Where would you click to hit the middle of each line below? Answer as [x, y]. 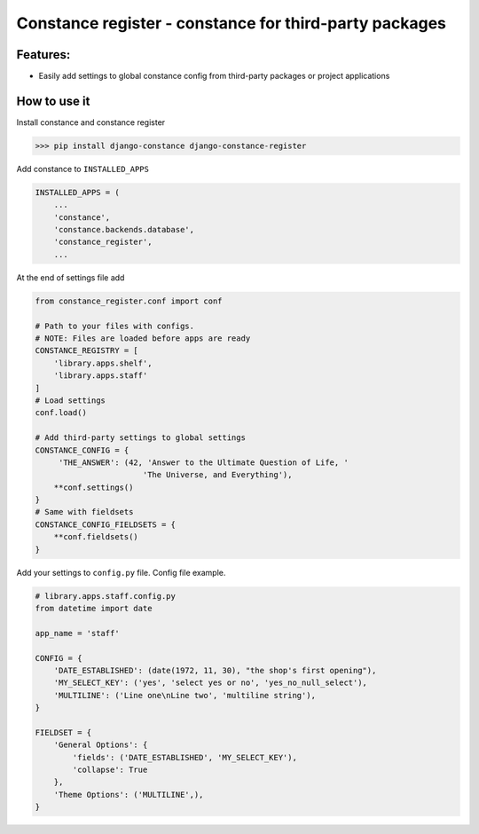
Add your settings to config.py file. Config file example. [121, 572]
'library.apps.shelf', [103, 363]
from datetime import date [94, 609]
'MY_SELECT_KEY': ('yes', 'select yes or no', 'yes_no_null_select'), [211, 683]
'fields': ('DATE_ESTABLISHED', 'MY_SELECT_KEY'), [185, 757]
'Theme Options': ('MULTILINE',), [129, 795]
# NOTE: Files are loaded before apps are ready [143, 338]
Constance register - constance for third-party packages [232, 23]
